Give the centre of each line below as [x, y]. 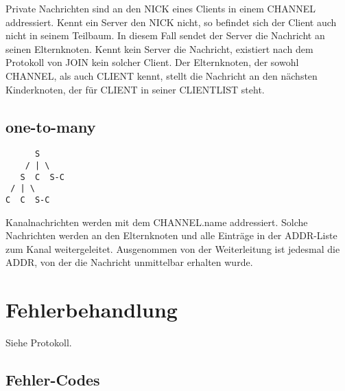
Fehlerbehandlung [92, 310]
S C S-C [42, 177]
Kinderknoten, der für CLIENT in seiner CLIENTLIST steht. [135, 89]
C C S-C [28, 200]
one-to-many [51, 126]
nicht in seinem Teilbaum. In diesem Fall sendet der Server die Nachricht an [165, 35]
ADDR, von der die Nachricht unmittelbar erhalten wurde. [129, 262]
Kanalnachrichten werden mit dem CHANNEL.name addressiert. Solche [157, 222]
